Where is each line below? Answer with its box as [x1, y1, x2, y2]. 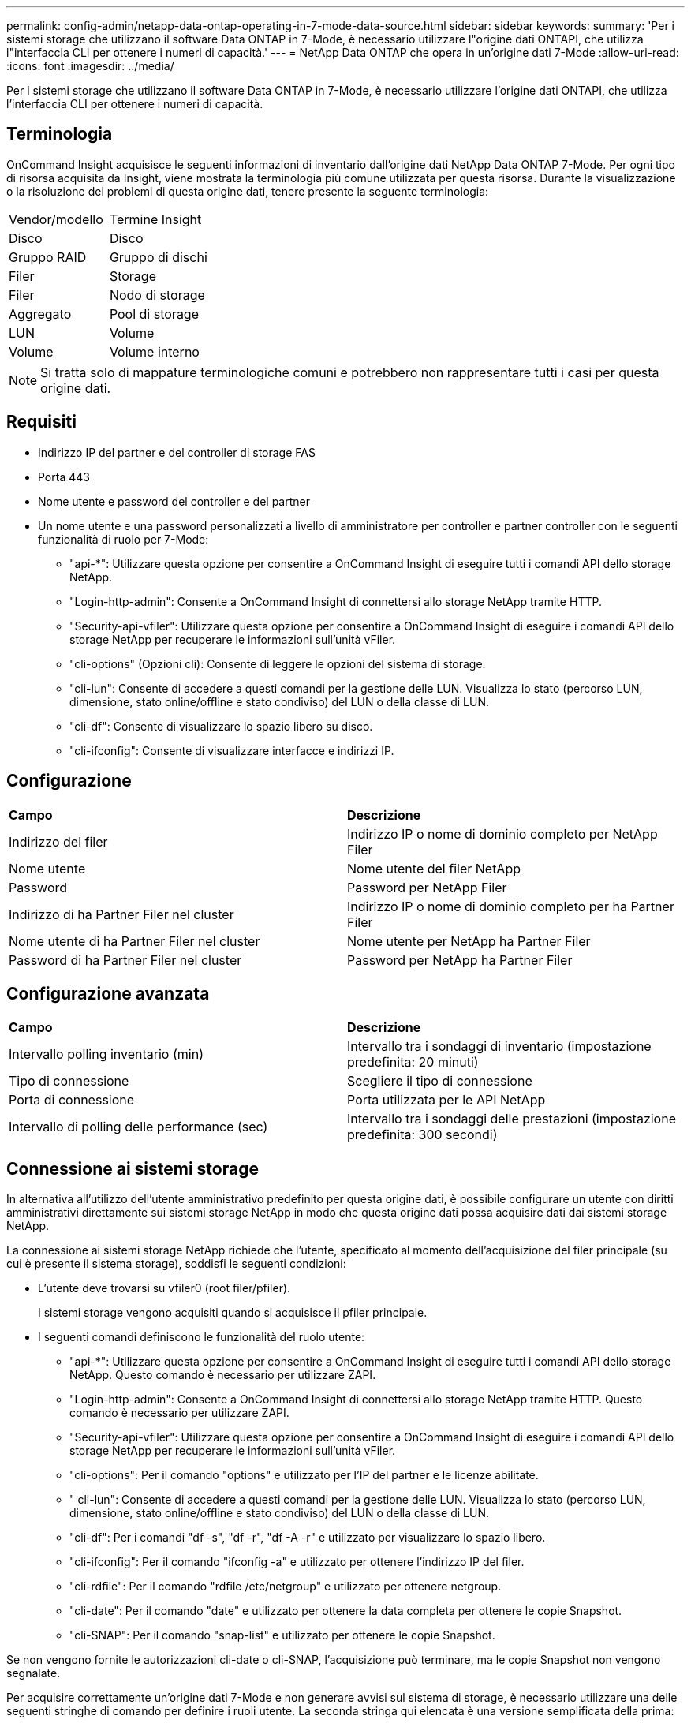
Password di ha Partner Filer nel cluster [9, 951, 242, 968]
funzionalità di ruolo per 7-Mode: [38, 532, 209, 546]
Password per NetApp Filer [347, 879, 507, 895]
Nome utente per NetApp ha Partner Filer [347, 933, 591, 949]
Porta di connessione [9, 1092, 135, 1108]
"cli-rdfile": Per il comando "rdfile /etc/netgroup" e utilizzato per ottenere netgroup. [69, 1579, 502, 1594]
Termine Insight [109, 211, 202, 227]
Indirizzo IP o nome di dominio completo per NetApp [347, 825, 658, 842]
